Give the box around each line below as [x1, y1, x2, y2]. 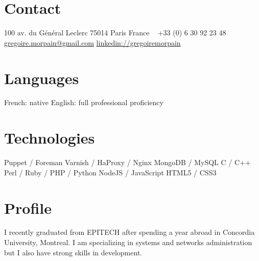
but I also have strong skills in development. [4, 247, 143, 257]
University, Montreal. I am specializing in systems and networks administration [4, 237, 252, 248]
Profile [4, 197, 52, 218]
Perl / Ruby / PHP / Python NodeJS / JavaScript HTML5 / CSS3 [4, 167, 217, 177]
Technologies [4, 127, 95, 148]
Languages [4, 67, 79, 88]
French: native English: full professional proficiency [4, 97, 163, 108]
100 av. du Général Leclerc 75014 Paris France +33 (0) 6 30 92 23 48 [4, 27, 226, 38]
